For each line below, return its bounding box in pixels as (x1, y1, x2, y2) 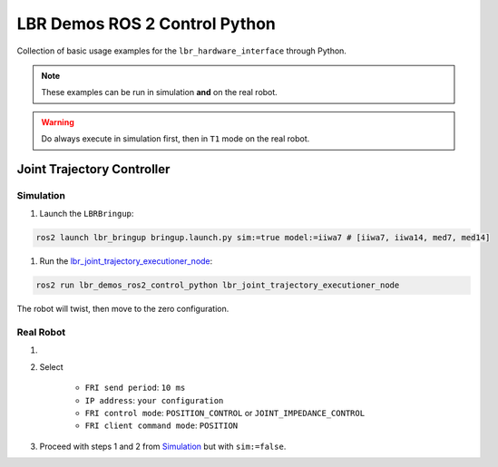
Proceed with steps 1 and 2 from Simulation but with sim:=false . (39, 441, 287, 452)
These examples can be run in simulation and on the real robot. (41, 87, 278, 98)
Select (39, 361, 63, 372)
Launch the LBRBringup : (39, 209, 134, 219)
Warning (41, 116, 74, 127)
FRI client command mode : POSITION (84, 420, 239, 431)
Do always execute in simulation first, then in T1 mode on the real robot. (41, 133, 310, 144)
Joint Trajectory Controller (16, 161, 171, 177)
